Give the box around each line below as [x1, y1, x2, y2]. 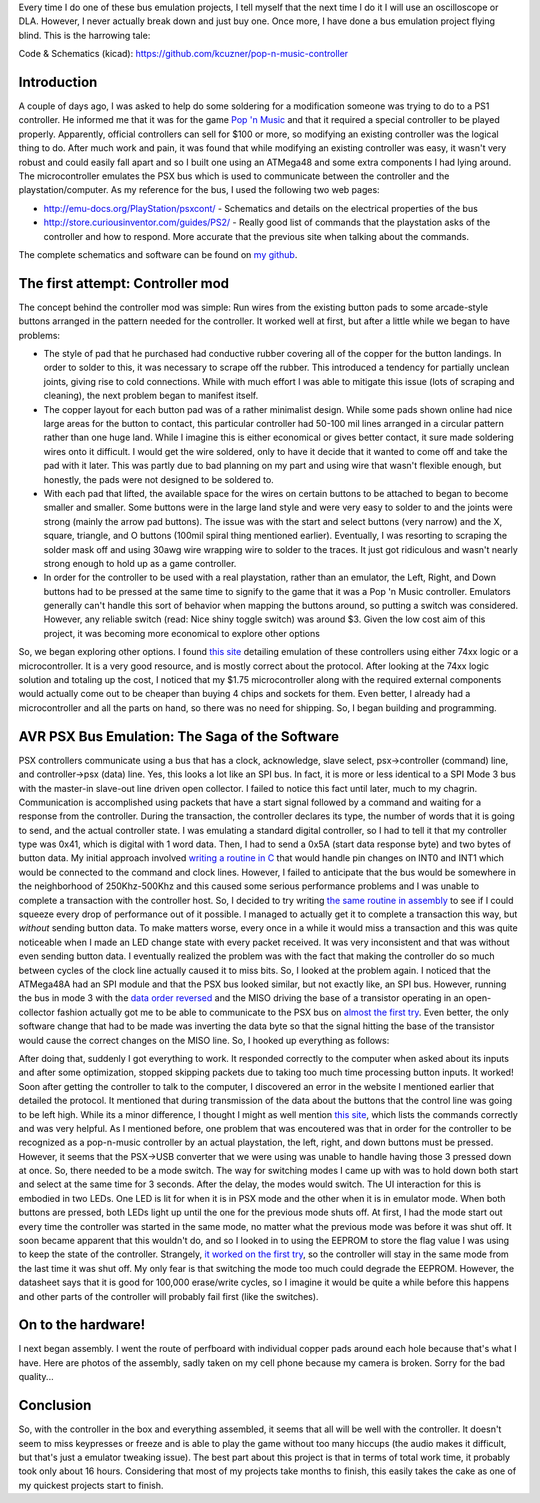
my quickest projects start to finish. [18, 1479, 164, 1491]
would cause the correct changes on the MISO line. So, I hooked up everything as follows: [18, 1034, 390, 1046]
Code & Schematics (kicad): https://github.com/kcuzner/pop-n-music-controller [18, 48, 349, 60]
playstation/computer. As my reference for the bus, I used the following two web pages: [18, 184, 380, 196]
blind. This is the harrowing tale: [18, 29, 151, 41]
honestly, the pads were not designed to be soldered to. [43, 473, 274, 485]
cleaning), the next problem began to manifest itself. [43, 390, 259, 402]
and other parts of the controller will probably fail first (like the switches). [18, 1290, 319, 1302]
